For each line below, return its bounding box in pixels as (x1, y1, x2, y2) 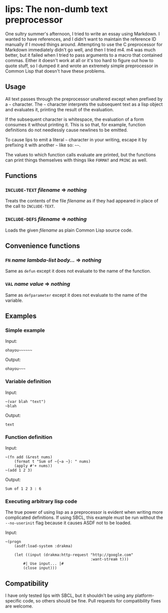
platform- (134, 592, 154, 598)
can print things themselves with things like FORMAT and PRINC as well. (5, 157, 148, 163)
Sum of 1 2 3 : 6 (5, 486, 42, 491)
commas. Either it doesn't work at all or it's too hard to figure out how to (5, 57, 154, 63)
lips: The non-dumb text (5, 4, 108, 15)
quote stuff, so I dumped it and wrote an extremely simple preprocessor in (5, 63, 158, 69)
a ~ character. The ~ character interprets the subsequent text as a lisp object (5, 101, 163, 107)
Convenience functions (5, 242, 80, 250)
